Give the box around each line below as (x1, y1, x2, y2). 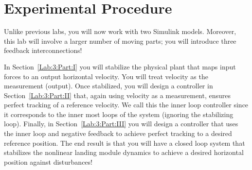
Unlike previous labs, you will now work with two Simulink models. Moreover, (4, 26, 236, 36)
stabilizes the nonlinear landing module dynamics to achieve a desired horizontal (4, 147, 244, 157)
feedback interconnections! (4, 45, 82, 55)
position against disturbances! (4, 156, 92, 167)
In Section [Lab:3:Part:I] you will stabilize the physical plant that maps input (4, 61, 236, 71)
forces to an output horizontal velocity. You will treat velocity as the (4, 71, 208, 81)
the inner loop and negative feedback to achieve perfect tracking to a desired (4, 128, 232, 138)
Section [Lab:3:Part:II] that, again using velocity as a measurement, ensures (4, 90, 231, 100)
